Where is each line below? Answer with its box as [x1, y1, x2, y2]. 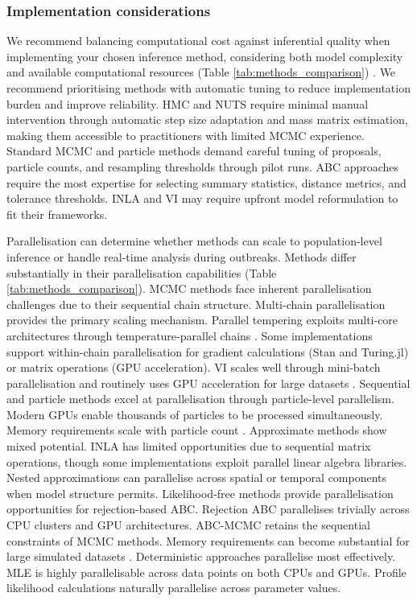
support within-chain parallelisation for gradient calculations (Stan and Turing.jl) [6, 343, 409, 360]
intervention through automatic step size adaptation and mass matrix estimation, [6, 111, 408, 128]
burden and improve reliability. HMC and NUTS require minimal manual [6, 95, 369, 112]
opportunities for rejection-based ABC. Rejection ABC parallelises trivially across [6, 500, 410, 517]
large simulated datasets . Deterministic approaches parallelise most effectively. [6, 548, 396, 565]
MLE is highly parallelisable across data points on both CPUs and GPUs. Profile [6, 563, 407, 580]
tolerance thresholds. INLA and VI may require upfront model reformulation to [6, 190, 398, 207]
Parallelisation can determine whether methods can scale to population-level [6, 233, 382, 249]
